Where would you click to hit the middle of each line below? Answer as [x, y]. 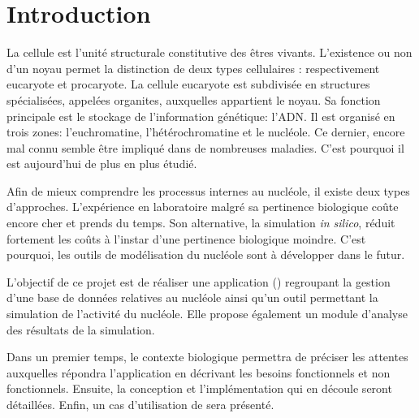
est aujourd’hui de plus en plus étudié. [102, 164]
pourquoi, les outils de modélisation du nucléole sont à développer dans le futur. [206, 254]
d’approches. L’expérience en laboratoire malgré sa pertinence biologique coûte [203, 207]
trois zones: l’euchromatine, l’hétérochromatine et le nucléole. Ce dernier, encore [206, 132]
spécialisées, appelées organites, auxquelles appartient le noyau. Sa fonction [194, 99]
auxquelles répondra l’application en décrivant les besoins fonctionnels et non [199, 372]
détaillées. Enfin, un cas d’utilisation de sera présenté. [140, 404]
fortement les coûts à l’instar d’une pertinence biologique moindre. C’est [186, 238]
